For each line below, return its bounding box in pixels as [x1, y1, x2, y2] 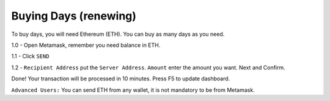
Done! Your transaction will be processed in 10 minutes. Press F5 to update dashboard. [11, 75, 230, 82]
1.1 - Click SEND [11, 52, 50, 60]
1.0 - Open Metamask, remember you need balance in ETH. [11, 41, 161, 49]
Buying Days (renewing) [11, 9, 137, 23]
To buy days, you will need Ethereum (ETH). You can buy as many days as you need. [11, 30, 225, 38]
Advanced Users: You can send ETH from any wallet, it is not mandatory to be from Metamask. [11, 86, 255, 94]
